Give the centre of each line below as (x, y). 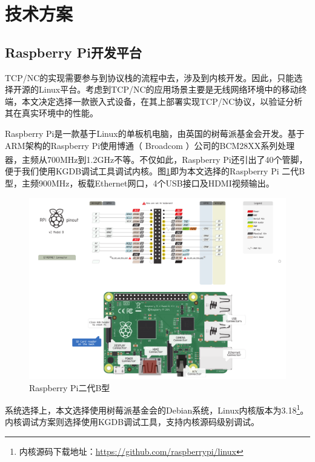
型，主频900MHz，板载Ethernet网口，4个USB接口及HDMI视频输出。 (140, 183)
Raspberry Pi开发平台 (73, 52)
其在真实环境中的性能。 (51, 113)
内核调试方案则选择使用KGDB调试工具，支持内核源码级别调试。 (132, 422)
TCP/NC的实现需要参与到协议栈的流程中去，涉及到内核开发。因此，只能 (150, 77)
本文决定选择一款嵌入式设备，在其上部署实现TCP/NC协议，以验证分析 (162, 101)
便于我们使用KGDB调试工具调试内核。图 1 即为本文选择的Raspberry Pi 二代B (155, 171)
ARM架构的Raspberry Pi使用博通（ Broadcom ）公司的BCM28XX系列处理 (150, 145)
